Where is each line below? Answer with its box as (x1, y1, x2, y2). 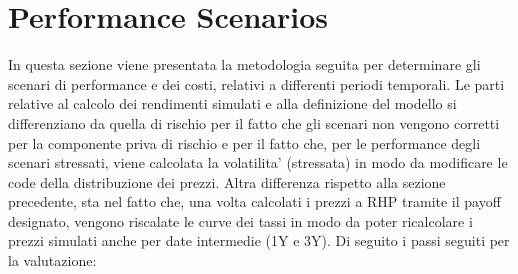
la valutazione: (8, 250, 97, 271)
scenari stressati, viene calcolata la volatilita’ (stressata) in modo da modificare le (8, 152, 508, 173)
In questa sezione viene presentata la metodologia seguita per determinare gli (8, 54, 481, 75)
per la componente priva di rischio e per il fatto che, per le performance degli (8, 132, 481, 153)
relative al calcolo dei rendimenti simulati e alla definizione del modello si (8, 93, 457, 114)
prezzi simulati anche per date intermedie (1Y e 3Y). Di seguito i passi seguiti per (8, 230, 510, 251)
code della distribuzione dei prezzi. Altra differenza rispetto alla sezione (8, 171, 446, 192)
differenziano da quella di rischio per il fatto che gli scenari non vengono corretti (8, 112, 500, 133)
